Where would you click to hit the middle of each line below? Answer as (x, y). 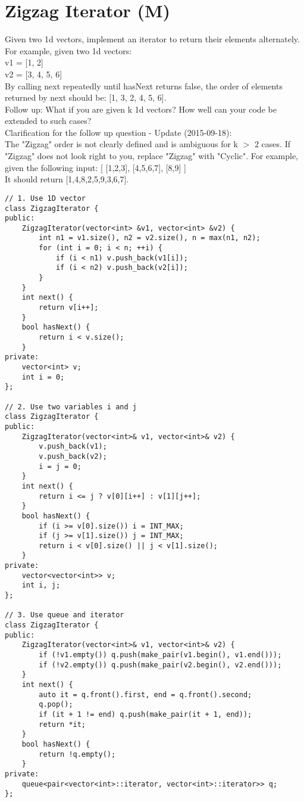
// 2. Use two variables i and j (71, 407)
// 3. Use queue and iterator (65, 615)
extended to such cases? (48, 121)
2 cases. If (272, 144)
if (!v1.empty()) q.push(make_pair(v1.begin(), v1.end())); (160, 655)
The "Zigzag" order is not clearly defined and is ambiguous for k (121, 144)
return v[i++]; (69, 308)
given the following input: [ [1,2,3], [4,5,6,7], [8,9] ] (95, 167)
